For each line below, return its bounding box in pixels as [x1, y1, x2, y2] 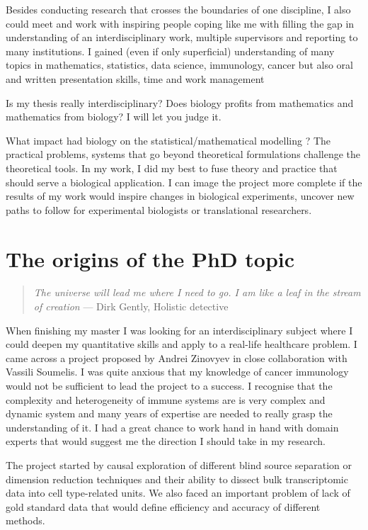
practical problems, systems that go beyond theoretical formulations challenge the [6, 147, 361, 162]
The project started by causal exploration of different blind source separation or [6, 457, 352, 472]
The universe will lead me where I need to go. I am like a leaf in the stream [33, 285, 361, 300]
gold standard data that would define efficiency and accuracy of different [6, 499, 321, 514]
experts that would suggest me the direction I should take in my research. [6, 434, 326, 449]
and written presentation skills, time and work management [6, 71, 265, 86]
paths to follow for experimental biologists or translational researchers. [6, 202, 312, 217]
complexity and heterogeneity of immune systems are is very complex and [6, 392, 326, 407]
